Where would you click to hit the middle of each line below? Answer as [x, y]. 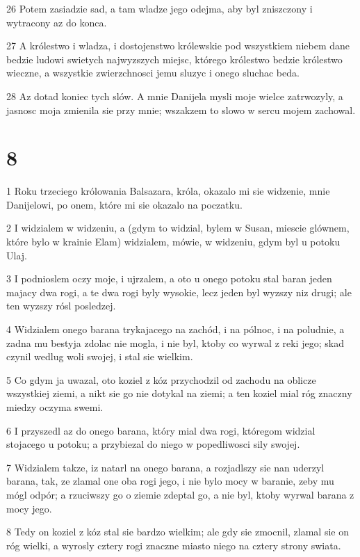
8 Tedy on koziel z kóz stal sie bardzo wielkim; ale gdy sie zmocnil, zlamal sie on [178, 532]
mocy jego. [29, 508]
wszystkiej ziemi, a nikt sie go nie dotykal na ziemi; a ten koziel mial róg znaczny [179, 393]
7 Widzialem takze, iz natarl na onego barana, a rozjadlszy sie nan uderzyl [165, 467]
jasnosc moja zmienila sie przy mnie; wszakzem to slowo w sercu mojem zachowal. [181, 110]
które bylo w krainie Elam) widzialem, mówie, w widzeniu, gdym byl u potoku [173, 242]
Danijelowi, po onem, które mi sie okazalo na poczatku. [124, 204]
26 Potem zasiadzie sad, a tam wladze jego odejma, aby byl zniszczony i [159, 8]
